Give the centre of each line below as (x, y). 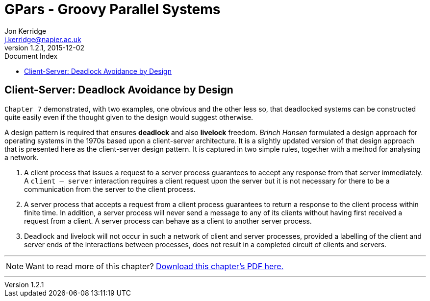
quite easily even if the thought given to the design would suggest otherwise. (129, 117)
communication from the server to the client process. (110, 189)
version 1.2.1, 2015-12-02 (45, 47)
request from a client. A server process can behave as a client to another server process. (168, 221)
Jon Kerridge (25, 31)
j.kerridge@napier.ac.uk (43, 39)
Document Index (31, 56)
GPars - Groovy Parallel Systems (113, 9)
